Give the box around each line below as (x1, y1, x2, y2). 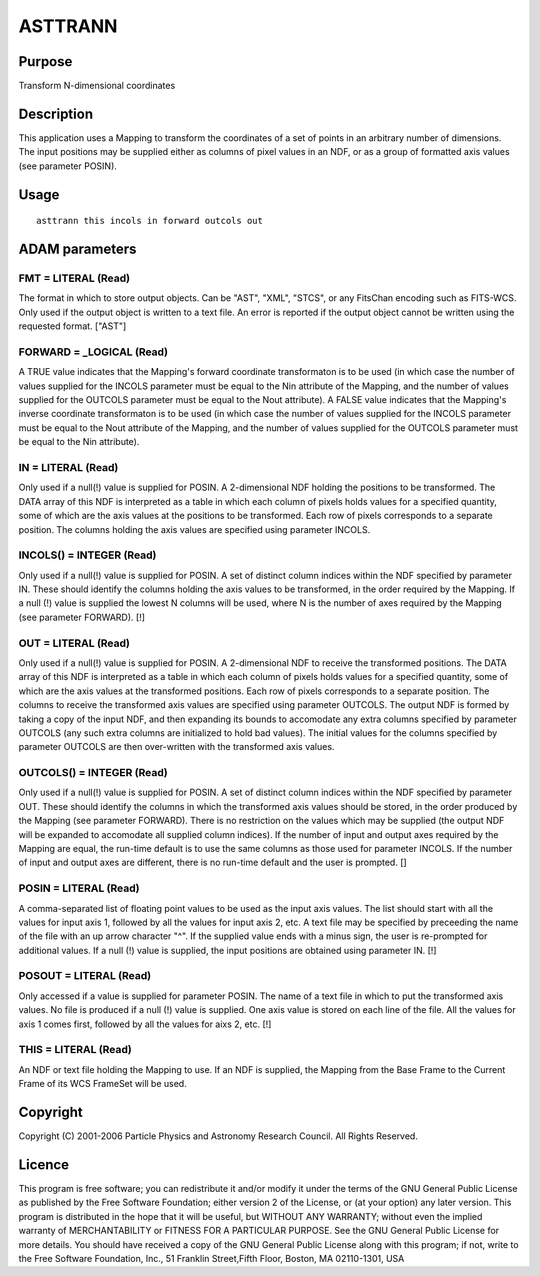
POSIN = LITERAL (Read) (18, 881, 140, 895)
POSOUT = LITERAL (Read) (18, 969, 152, 983)
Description (18, 105, 94, 122)
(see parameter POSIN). (18, 160, 117, 172)
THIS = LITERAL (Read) (18, 1043, 132, 1057)
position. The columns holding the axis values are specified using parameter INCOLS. (18, 523, 371, 535)
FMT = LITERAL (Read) (18, 271, 130, 285)
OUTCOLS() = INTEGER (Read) (18, 766, 169, 780)
